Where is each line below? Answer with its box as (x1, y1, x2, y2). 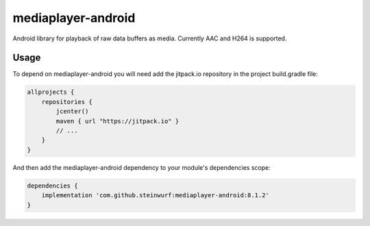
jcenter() (56, 108, 89, 116)
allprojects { (27, 88, 75, 96)
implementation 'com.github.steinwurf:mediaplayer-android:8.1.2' (41, 192, 270, 199)
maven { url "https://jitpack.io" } (56, 117, 180, 125)
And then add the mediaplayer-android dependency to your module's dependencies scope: (12, 163, 271, 171)
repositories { (41, 98, 92, 105)
